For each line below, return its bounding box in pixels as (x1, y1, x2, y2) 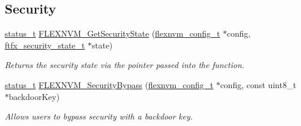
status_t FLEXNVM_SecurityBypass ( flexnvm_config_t (5, 78, 213, 91)
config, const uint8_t (220, 78, 296, 91)
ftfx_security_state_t (5, 38, 85, 51)
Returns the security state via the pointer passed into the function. (5, 59, 245, 71)
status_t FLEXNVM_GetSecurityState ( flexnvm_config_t (5, 27, 221, 40)
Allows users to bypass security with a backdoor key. (5, 110, 193, 122)
